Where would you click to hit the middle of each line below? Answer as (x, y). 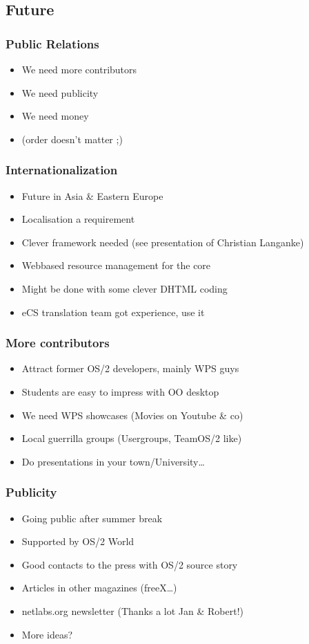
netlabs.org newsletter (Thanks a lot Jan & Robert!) (132, 610)
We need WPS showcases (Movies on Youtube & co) (132, 415)
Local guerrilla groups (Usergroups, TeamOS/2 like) (132, 438)
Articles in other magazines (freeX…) (99, 588)
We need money (55, 116)
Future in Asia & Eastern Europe (92, 195)
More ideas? (47, 634)
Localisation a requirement (78, 219)
